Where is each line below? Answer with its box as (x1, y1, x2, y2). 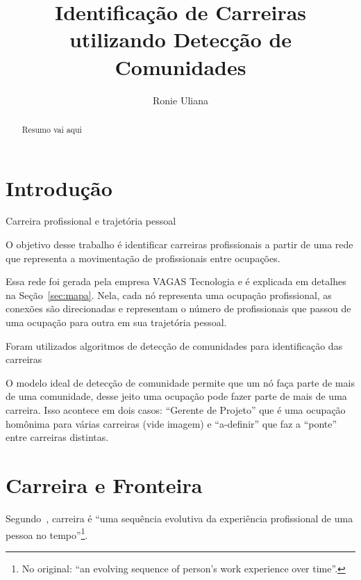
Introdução (6, 173, 112, 202)
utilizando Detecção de (69, 25, 292, 54)
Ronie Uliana (153, 92, 208, 107)
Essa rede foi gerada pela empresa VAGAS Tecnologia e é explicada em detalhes (6, 274, 346, 289)
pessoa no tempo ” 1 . (6, 525, 88, 542)
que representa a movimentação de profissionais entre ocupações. (6, 250, 280, 265)
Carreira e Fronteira (6, 470, 203, 499)
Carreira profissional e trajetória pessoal (6, 214, 176, 228)
